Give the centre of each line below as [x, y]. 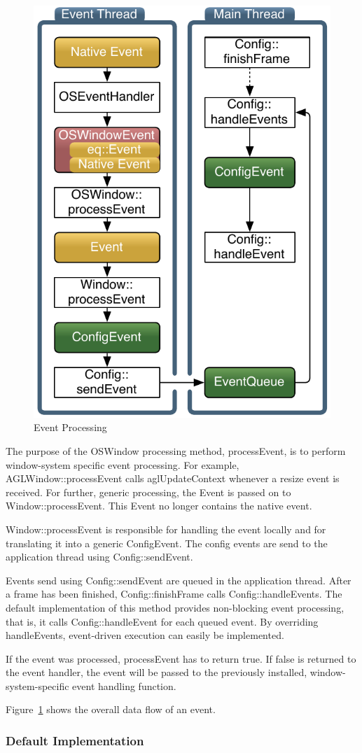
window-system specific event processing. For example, [123, 464]
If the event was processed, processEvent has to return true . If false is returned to [181, 658]
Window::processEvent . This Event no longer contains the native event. [159, 506]
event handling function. [124, 685]
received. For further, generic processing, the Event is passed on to [148, 492]
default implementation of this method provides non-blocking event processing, [175, 607]
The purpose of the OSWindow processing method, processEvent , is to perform [176, 450]
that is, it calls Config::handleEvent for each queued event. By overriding [162, 621]
